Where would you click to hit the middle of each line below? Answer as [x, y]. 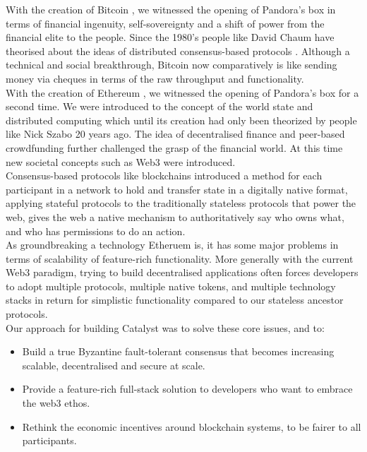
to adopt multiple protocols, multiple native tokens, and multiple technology [171, 286]
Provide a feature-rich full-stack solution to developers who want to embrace [187, 389]
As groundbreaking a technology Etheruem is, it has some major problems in [172, 245]
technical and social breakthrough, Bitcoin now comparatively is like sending [172, 65]
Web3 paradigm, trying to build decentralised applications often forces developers [182, 272]
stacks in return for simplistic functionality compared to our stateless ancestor [175, 300]
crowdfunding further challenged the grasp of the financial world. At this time [174, 147]
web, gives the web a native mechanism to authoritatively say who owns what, [175, 216]
